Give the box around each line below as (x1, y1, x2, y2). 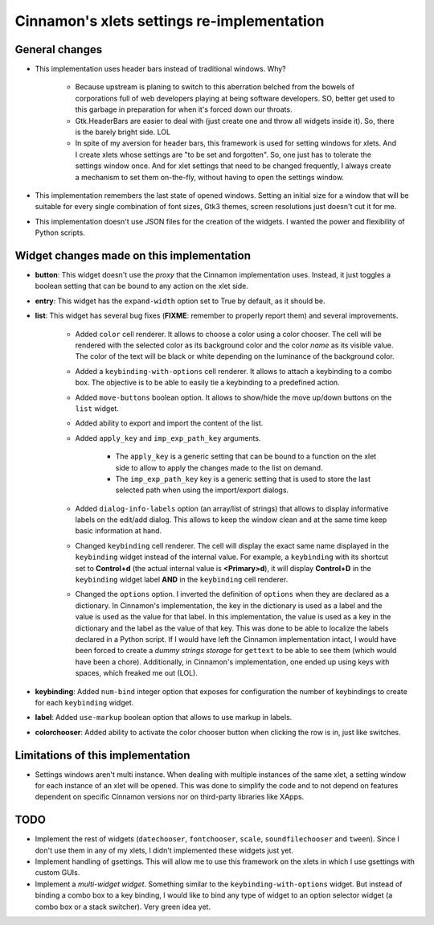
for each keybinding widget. (35, 697, 134, 707)
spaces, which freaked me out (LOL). (75, 668, 199, 678)
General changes (14, 43, 103, 56)
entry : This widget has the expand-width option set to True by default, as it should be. (35, 296, 325, 306)
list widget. (75, 403, 120, 413)
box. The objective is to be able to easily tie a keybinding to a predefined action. (75, 378, 341, 388)
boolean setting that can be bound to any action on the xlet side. (35, 282, 248, 291)
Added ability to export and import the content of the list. (75, 418, 264, 428)
